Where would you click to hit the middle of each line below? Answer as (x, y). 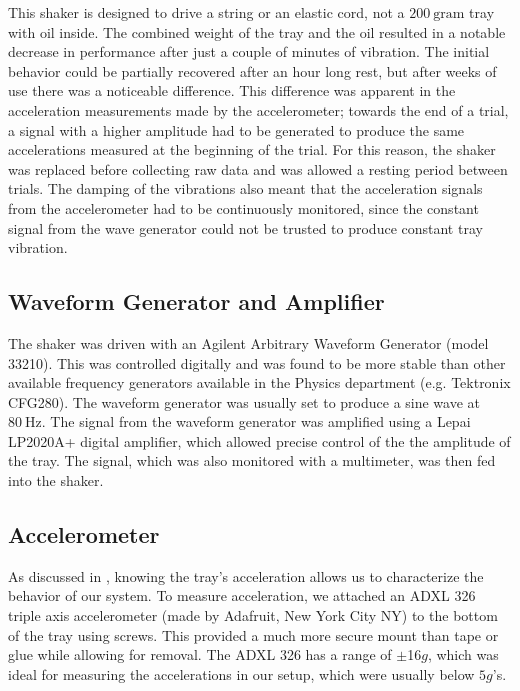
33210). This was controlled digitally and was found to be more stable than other (257, 362)
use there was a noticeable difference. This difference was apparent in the (232, 90)
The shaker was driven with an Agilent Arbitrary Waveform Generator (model (248, 342)
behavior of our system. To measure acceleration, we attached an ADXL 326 (242, 595)
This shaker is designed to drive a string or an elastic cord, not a (206, 12)
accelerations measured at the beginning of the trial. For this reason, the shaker (252, 149)
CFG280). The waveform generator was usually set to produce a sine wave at (244, 401)
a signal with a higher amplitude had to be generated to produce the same (236, 129)
